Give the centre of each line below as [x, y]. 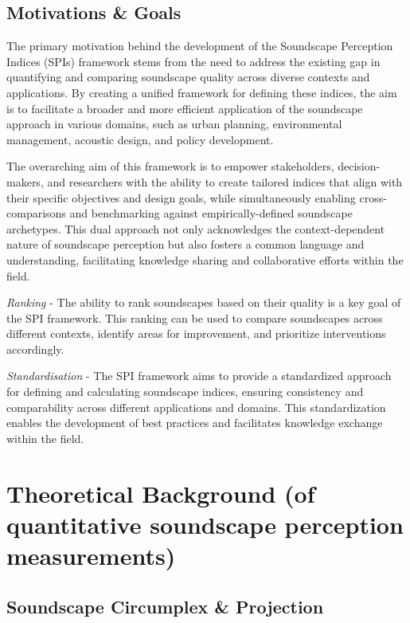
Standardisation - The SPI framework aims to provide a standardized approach [199, 376]
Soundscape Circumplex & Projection [165, 606]
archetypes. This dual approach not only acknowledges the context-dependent [196, 228]
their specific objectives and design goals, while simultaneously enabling [181, 197]
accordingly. [35, 349]
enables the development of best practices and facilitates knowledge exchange [195, 423]
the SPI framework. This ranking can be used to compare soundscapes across [195, 317]
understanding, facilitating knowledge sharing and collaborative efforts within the [205, 259]
